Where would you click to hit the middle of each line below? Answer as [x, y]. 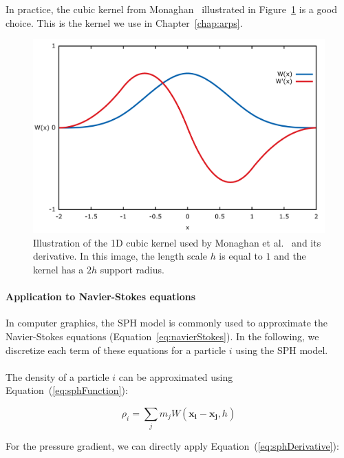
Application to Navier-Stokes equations [101, 296]
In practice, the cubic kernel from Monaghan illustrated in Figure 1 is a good [172, 9]
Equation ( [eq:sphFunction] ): [67, 390]
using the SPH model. [282, 350]
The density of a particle [57, 376]
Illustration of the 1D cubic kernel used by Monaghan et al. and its [177, 242]
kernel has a [58, 269]
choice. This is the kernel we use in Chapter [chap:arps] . [124, 22]
